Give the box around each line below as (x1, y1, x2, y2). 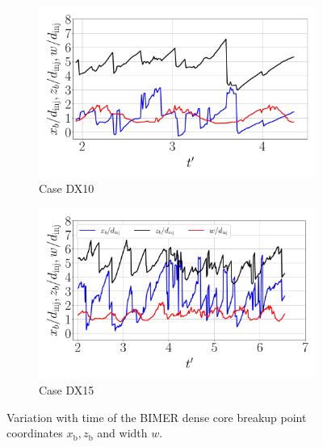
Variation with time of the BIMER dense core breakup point (6, 408, 307, 425)
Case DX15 (39, 382, 94, 399)
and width (97, 424, 148, 441)
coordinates (6, 424, 63, 441)
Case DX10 (39, 180, 94, 197)
